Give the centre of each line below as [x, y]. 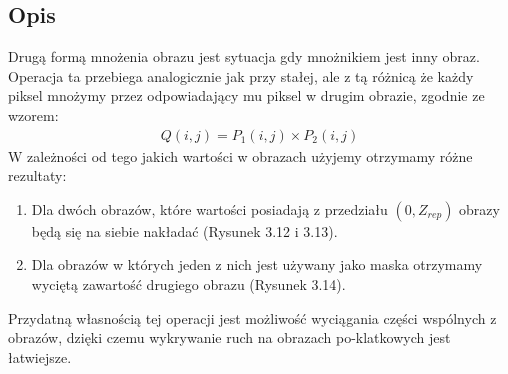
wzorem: [33, 114]
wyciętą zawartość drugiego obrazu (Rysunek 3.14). [188, 283]
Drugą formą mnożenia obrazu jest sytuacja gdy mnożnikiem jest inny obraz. [244, 56]
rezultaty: [37, 175]
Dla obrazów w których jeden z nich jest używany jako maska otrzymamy [257, 264]
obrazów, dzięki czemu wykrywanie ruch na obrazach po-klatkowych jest [229, 337]
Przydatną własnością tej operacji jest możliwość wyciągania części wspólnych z [252, 317]
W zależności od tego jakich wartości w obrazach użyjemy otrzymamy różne [240, 155]
